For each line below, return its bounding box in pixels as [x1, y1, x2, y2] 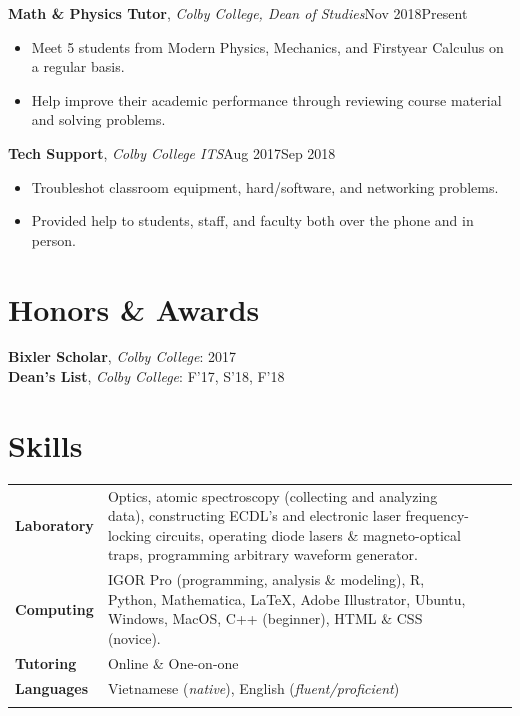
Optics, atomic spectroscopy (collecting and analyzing [107, 485, 438, 506]
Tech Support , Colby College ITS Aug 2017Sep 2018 [8, 142, 336, 163]
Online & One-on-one [107, 652, 239, 673]
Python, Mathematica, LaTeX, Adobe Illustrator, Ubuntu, [107, 588, 466, 609]
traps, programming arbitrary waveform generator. [107, 544, 418, 565]
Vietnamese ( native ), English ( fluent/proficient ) [107, 677, 400, 698]
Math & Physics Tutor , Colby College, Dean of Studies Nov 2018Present [8, 3, 468, 23]
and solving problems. [31, 109, 166, 130]
